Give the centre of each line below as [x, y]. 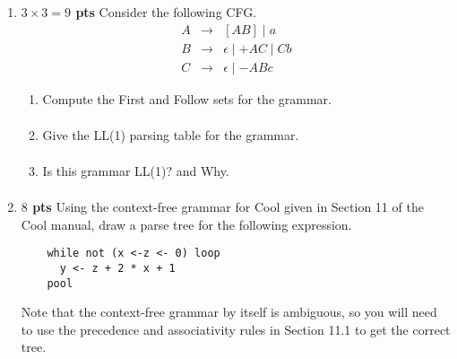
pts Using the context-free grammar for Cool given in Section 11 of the [228, 207]
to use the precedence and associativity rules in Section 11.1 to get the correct [236, 329]
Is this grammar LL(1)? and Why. [136, 170]
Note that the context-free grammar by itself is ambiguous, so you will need [229, 312]
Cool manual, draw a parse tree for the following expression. [186, 224]
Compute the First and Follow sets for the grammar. [187, 98]
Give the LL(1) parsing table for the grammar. [171, 134]
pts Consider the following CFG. [166, 12]
